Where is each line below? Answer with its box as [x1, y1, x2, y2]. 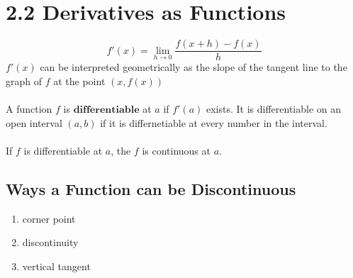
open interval [6, 115, 62, 130]
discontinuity [22, 235, 79, 250]
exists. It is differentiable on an [206, 101, 342, 116]
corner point [22, 211, 76, 226]
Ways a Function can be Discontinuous [6, 177, 296, 199]
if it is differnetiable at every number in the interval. [100, 115, 327, 130]
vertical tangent [22, 258, 91, 273]
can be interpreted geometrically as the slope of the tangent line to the [40, 60, 347, 74]
